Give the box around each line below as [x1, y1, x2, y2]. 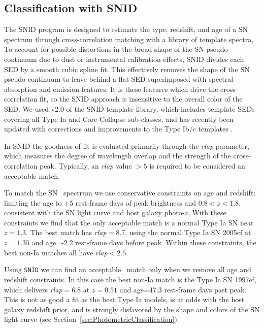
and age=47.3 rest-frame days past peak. [119, 284, 247, 294]
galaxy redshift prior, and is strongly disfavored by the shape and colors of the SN [4, 304, 260, 314]
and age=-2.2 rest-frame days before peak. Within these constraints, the [31, 237, 256, 248]
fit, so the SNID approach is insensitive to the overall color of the [40, 93, 243, 104]
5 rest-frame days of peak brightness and [70, 197, 196, 208]
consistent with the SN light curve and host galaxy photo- [4, 207, 185, 218]
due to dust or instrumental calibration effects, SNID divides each [39, 53, 244, 64]
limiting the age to [4, 197, 62, 208]
